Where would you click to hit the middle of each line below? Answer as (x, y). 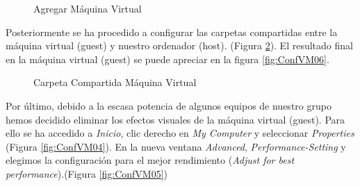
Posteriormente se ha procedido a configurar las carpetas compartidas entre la (172, 32)
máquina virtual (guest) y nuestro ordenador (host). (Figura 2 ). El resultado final (179, 45)
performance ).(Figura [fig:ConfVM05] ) (87, 173)
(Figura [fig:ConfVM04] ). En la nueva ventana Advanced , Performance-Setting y (176, 146)
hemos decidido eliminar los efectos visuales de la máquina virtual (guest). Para (175, 119)
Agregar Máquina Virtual (88, 8)
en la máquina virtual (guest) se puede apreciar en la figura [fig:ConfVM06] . (167, 59)
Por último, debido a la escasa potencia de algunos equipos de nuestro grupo (169, 105)
